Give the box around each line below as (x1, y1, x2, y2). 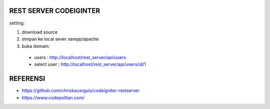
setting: (9, 20, 25, 26)
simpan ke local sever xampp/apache (21, 36, 99, 42)
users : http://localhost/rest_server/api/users (34, 54, 126, 60)
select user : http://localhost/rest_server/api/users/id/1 (34, 61, 146, 67)
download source (21, 29, 57, 35)
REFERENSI (9, 74, 45, 83)
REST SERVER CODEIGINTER (9, 6, 100, 15)
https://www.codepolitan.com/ (21, 94, 85, 100)
